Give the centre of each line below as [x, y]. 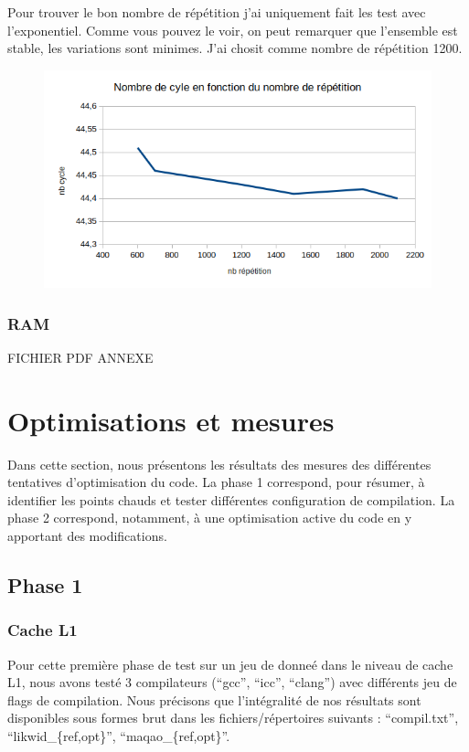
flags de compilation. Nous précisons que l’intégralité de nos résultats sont [214, 699]
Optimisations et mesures [171, 420]
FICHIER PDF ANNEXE [80, 357]
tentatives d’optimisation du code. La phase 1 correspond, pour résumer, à [216, 482]
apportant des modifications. [87, 535]
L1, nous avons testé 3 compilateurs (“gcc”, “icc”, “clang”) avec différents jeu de [232, 682]
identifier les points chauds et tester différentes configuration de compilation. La [231, 499]
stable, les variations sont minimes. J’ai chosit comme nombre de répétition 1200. [235, 48]
